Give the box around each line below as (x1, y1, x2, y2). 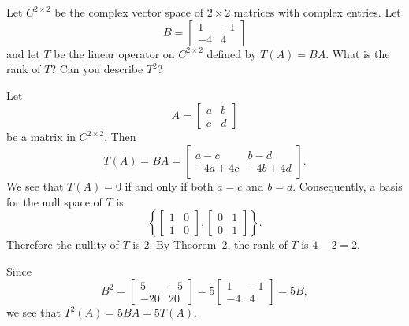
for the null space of (6, 193, 102, 209)
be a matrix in (6, 128, 76, 145)
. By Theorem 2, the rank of (149, 236, 288, 253)
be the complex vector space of (54, 4, 203, 20)
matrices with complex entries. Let (233, 4, 401, 20)
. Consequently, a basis (292, 177, 403, 194)
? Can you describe (50, 61, 143, 77)
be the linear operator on (54, 45, 175, 61)
